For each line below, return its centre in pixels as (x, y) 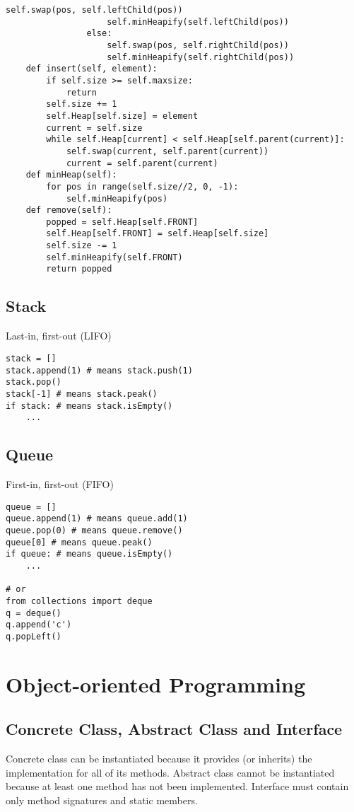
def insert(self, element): (92, 69)
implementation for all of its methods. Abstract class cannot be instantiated (170, 772)
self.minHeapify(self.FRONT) (114, 257)
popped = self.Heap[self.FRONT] (122, 222)
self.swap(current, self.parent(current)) (167, 151)
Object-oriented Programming (156, 684)
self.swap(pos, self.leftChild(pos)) (94, 10)
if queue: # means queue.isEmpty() (89, 554)
